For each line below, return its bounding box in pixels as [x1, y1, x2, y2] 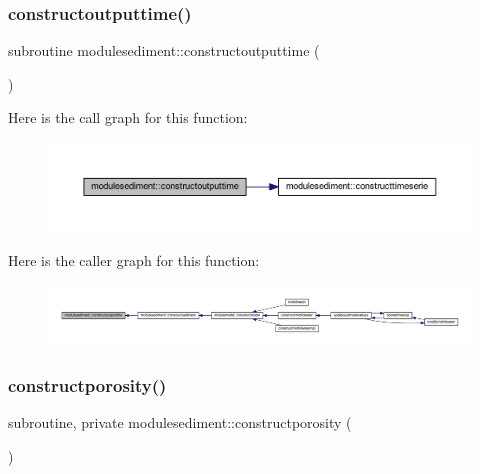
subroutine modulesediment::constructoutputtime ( [8, 40, 320, 61]
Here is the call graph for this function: [8, 107, 248, 128]
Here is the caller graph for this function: [8, 250, 260, 271]
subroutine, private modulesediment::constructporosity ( [8, 412, 352, 433]
